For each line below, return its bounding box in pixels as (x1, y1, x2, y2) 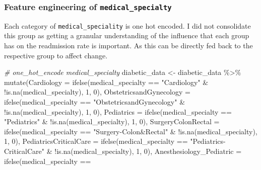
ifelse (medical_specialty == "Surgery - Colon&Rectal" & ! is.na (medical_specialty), (4, 126, 257, 136)
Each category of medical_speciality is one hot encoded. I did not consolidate (4, 20, 251, 31)
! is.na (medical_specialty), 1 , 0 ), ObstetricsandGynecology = (4, 87, 190, 97)
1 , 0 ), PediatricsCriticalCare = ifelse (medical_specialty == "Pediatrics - (4, 136, 226, 146)
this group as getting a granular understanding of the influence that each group (4, 30, 249, 41)
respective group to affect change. (4, 50, 108, 60)
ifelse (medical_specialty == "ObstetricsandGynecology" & (4, 97, 185, 107)
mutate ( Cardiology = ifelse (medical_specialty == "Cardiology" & (4, 76, 209, 87)
